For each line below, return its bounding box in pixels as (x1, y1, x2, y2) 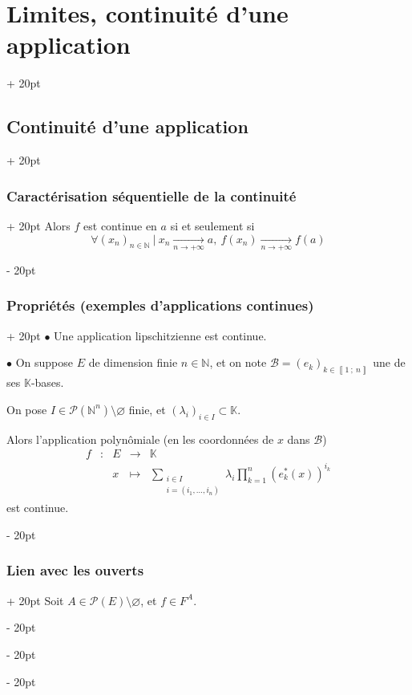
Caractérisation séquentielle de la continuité (6, 185, 297, 205)
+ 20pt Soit (6, 591, 64, 608)
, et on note (209, 354, 267, 371)
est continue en (83, 217, 157, 234)
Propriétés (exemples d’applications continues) (6, 295, 314, 315)
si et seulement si (170, 217, 255, 234)
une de (373, 354, 406, 371)
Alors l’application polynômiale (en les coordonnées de (6, 430, 274, 447)
